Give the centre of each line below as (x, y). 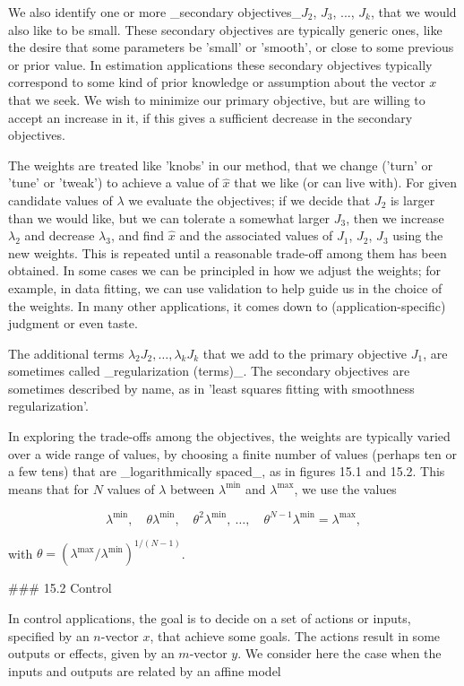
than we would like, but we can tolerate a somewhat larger (169, 217)
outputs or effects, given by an (91, 653)
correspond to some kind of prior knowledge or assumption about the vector (217, 82)
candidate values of (60, 200)
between (193, 488)
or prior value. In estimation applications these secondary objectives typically (220, 64)
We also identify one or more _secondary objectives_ (155, 12)
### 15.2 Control (60, 588)
